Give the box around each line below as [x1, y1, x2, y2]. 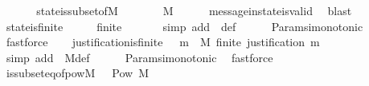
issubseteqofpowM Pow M [6, 64, 149, 81]
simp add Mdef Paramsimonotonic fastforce [6, 49, 273, 65]
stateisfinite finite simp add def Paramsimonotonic [6, 18, 363, 34]
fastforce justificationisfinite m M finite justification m [6, 33, 320, 50]
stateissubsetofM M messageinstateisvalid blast [36, 2, 352, 18]
